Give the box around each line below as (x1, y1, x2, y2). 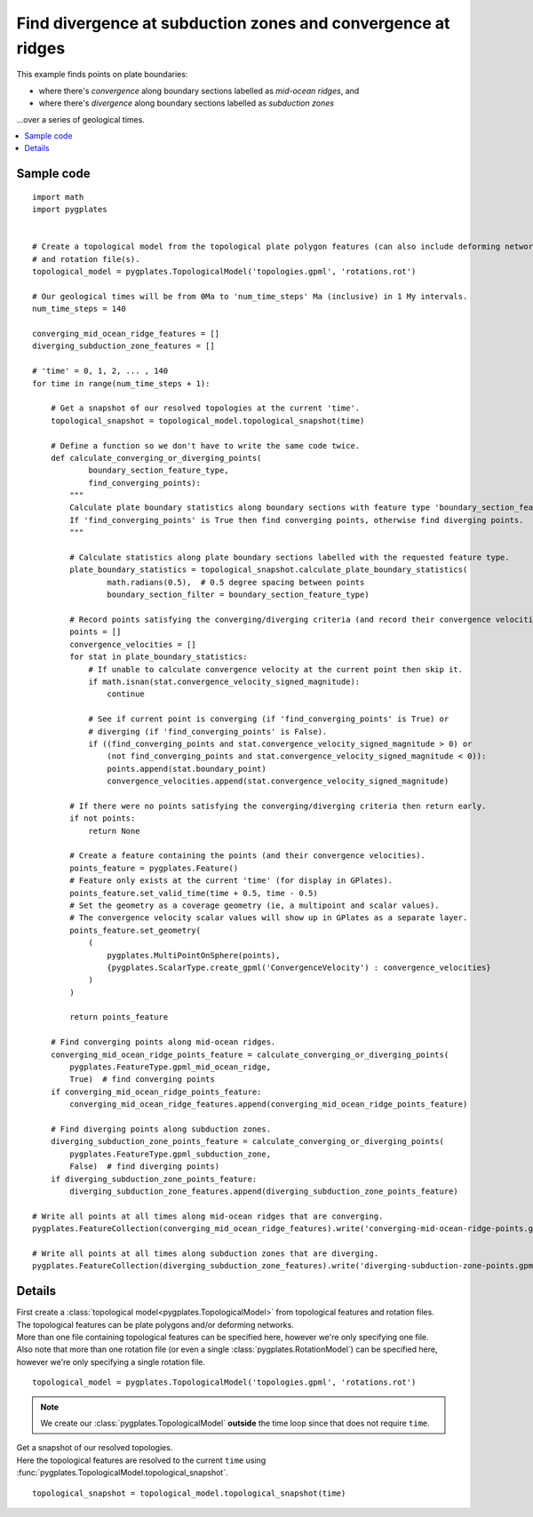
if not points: (69, 814, 136, 823)
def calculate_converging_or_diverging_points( (50, 453, 262, 463)
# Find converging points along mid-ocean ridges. (50, 1037, 276, 1047)
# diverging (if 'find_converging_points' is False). (88, 727, 328, 736)
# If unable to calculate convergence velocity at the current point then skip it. (88, 664, 464, 674)
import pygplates (32, 204, 107, 215)
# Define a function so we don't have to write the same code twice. (50, 441, 361, 450)
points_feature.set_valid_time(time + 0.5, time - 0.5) (69, 888, 319, 898)
